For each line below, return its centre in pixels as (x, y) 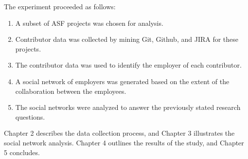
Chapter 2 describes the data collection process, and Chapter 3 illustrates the (119, 133)
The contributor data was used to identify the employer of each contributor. (128, 65)
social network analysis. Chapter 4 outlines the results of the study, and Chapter (124, 142)
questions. (30, 116)
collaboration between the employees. (71, 91)
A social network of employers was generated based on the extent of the (122, 81)
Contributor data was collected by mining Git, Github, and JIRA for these (127, 39)
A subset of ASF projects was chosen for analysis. (89, 23)
